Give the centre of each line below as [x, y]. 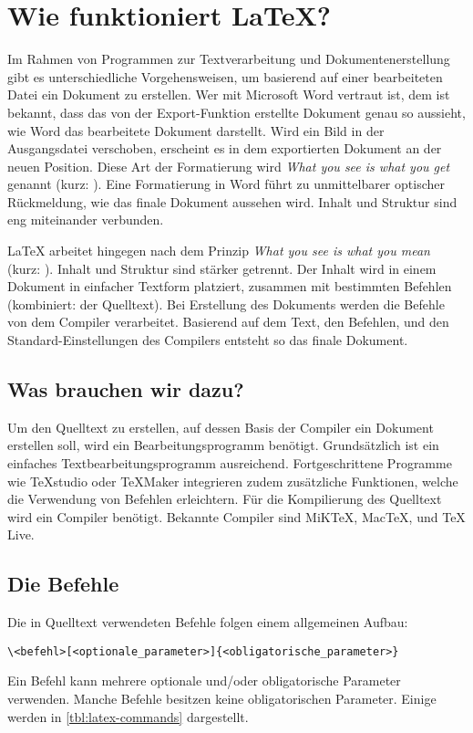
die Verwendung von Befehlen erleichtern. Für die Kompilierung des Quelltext [225, 499]
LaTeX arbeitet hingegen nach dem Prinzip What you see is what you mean [219, 251]
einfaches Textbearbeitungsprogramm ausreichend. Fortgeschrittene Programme [230, 463]
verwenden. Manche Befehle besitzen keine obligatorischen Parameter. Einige [222, 699]
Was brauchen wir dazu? [126, 389]
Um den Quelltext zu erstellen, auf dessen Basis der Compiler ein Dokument [221, 427]
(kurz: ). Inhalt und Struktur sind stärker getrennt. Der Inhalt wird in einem [222, 268]
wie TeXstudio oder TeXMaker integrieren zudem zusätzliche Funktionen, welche [233, 481]
